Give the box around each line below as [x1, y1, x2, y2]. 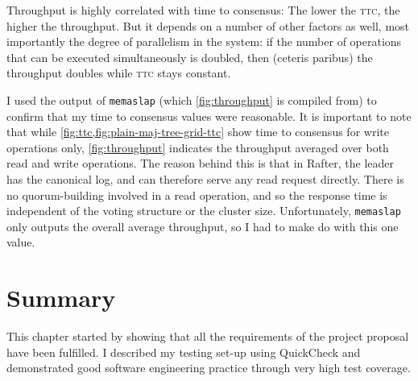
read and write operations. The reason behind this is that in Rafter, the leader [6, 155, 395, 172]
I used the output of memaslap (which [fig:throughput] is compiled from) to [6, 91, 377, 108]
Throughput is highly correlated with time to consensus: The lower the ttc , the [6, 2, 400, 18]
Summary [6, 281, 116, 314]
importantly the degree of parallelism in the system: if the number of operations [6, 33, 402, 50]
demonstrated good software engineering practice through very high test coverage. [6, 359, 411, 376]
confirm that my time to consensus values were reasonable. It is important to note [6, 107, 412, 124]
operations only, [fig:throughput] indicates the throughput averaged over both [6, 139, 389, 155]
